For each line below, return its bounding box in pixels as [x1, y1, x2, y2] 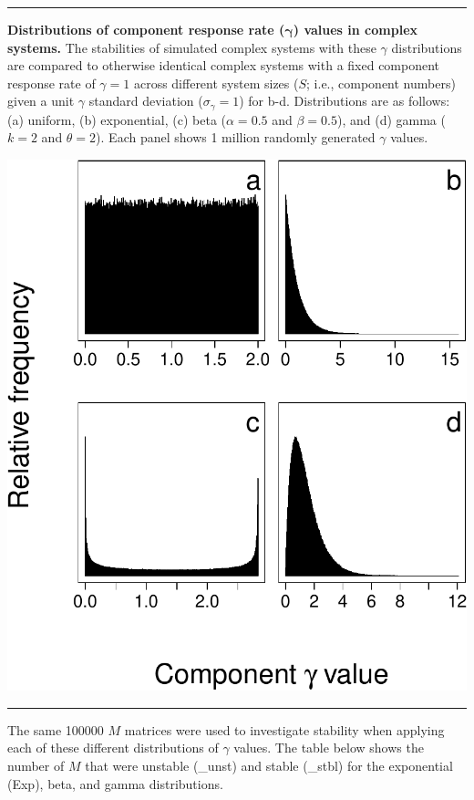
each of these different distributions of [7, 738, 219, 757]
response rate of [7, 73, 96, 92]
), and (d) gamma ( [336, 109, 446, 129]
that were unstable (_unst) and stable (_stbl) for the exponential [85, 755, 453, 774]
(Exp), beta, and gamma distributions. [7, 774, 223, 793]
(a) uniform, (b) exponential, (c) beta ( [7, 109, 227, 129]
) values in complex [293, 20, 418, 38]
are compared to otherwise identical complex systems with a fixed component [7, 56, 440, 75]
